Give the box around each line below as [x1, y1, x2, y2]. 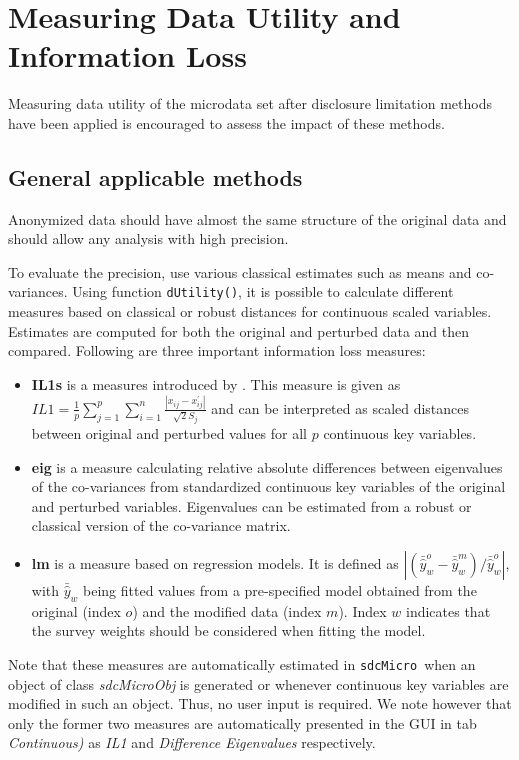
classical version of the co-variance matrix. [31, 515, 291, 536]
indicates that [405, 600, 491, 621]
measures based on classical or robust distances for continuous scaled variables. [8, 301, 492, 322]
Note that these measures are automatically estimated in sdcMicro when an [8, 654, 476, 674]
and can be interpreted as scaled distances [211, 397, 470, 418]
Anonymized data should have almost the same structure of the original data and [8, 208, 507, 229]
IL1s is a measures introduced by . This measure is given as [31, 373, 401, 394]
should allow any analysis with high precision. [8, 228, 289, 249]
